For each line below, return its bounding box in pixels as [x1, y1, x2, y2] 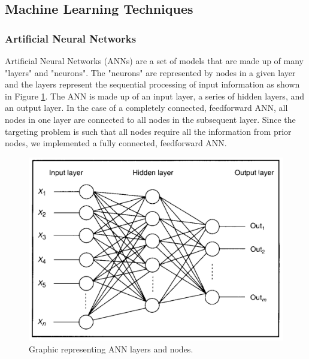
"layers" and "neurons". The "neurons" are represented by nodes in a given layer [5, 66, 296, 79]
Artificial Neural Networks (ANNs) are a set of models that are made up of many [5, 55, 304, 67]
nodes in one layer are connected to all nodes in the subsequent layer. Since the [5, 113, 296, 125]
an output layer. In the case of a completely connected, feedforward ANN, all [5, 101, 288, 114]
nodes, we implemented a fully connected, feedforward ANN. [5, 137, 227, 149]
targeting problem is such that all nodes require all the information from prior [5, 125, 292, 137]
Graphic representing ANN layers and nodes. [29, 342, 193, 355]
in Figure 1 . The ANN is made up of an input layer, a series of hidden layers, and [5, 89, 305, 102]
